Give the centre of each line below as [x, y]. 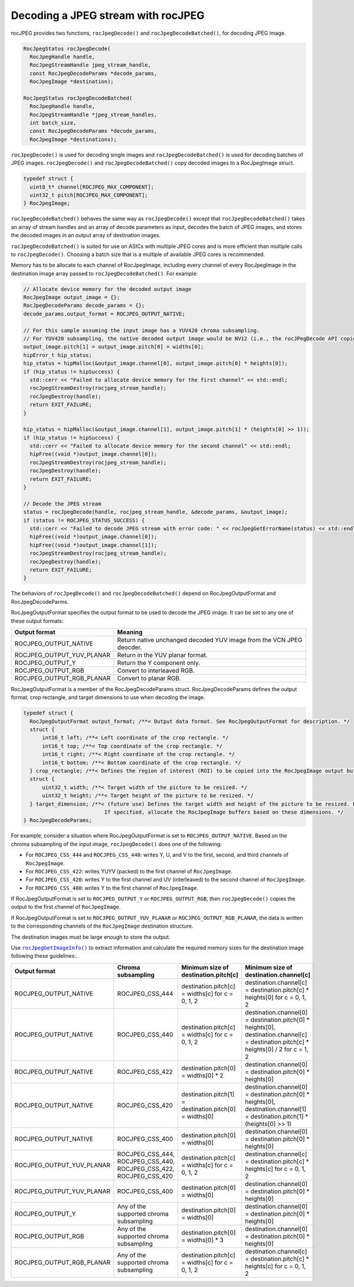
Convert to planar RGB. [149, 678]
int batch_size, [53, 123]
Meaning [130, 632]
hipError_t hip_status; [58, 355]
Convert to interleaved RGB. [156, 670]
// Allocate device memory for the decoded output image [107, 289]
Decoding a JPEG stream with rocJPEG [108, 15]
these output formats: [37, 621]
